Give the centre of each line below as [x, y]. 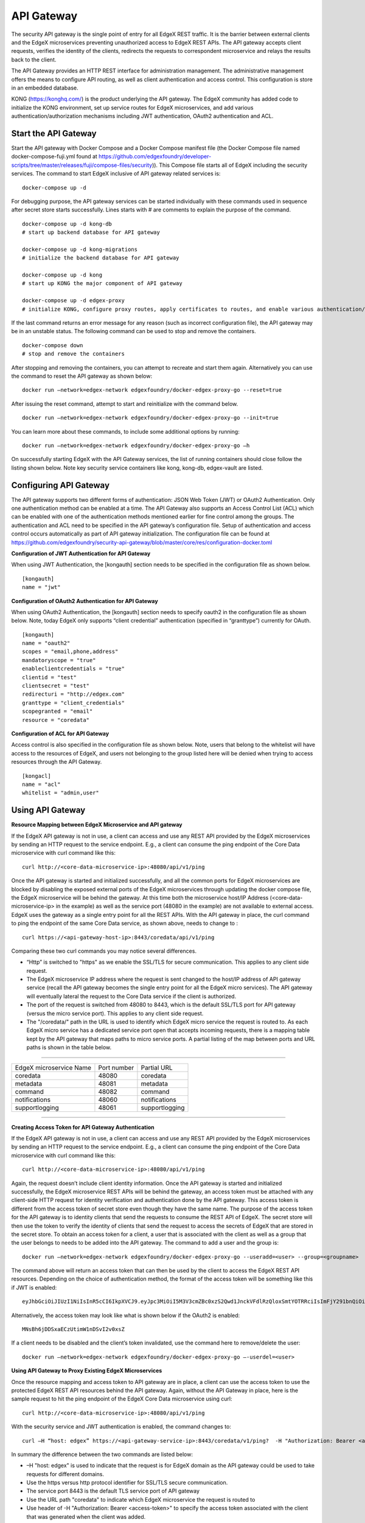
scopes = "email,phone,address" [70, 652]
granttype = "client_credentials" [73, 703]
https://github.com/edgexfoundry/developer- [155, 157]
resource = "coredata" [56, 720]
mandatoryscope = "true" [59, 660]
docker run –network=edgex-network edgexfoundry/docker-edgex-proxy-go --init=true [151, 418]
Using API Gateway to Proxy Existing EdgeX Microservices [87, 1371]
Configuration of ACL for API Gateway [60, 733]
